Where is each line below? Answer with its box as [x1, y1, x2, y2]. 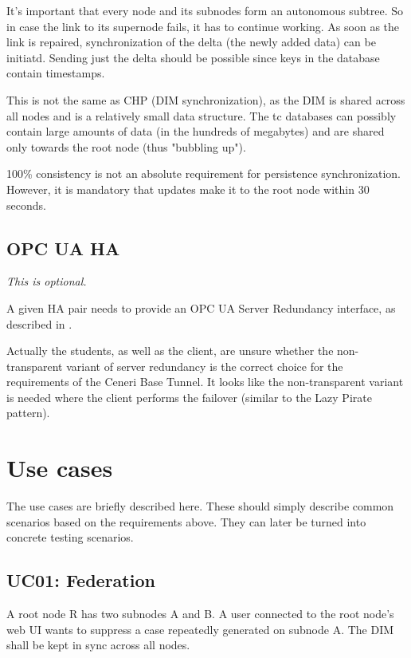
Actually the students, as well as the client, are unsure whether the [6, 342, 334, 359]
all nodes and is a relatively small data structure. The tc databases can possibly [6, 107, 397, 124]
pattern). [6, 404, 50, 421]
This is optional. [6, 273, 87, 290]
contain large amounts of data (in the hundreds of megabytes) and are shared [6, 123, 385, 140]
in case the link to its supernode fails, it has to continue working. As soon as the [6, 18, 400, 34]
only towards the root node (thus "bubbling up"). [6, 138, 246, 155]
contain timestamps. [6, 65, 105, 81]
